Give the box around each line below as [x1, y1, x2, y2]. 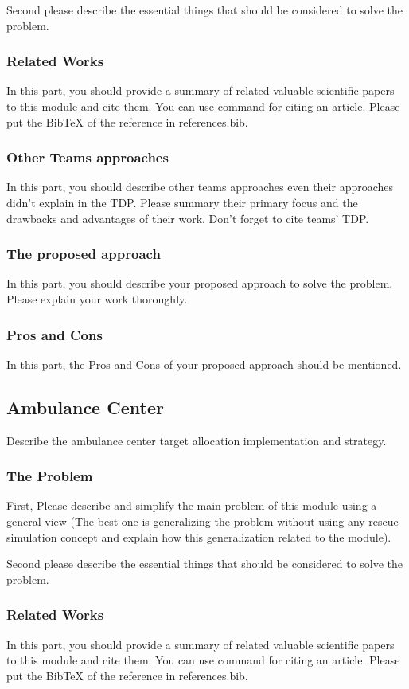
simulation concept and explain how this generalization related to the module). [6, 528, 391, 545]
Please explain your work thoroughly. [6, 291, 188, 307]
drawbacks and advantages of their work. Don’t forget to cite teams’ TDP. [6, 209, 369, 226]
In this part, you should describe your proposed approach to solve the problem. [6, 275, 393, 292]
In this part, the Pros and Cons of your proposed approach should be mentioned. [6, 355, 402, 372]
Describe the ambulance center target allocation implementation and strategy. [6, 432, 387, 448]
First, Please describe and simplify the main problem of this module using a [6, 497, 377, 514]
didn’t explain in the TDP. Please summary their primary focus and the [6, 194, 358, 210]
